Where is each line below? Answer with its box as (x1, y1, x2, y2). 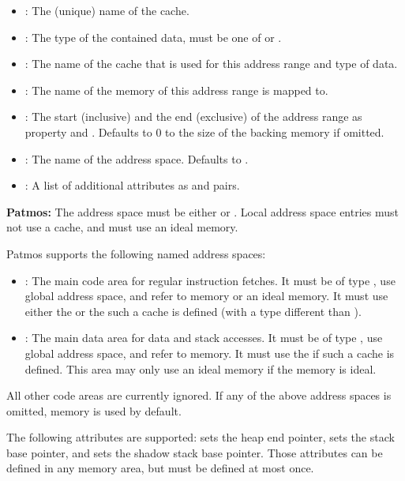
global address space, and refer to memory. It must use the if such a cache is (24, 344, 395, 361)
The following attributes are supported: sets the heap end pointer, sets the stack (6, 429, 395, 445)
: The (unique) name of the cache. (24, 2, 189, 18)
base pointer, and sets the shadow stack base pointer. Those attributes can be (6, 444, 383, 460)
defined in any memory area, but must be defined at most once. (6, 460, 314, 476)
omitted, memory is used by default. (6, 402, 182, 419)
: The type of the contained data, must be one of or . (24, 28, 282, 45)
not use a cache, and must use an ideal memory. (6, 219, 238, 235)
